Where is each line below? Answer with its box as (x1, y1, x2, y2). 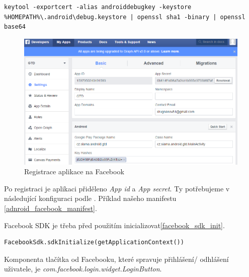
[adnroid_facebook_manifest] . (4, 203, 97, 214)
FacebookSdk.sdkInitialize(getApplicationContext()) (4, 239, 184, 246)
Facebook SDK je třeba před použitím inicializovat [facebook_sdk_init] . (4, 220, 225, 230)
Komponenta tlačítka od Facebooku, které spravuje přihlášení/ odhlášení (4, 253, 229, 264)
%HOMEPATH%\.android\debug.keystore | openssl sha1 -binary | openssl (4, 13, 245, 21)
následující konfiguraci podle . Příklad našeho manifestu (4, 193, 177, 203)
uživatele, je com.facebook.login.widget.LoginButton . (4, 263, 162, 274)
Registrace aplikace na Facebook (24, 166, 124, 177)
